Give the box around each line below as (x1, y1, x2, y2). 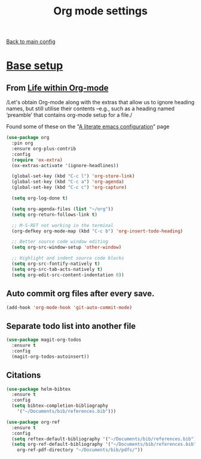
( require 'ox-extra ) (11, 157, 63, 163)
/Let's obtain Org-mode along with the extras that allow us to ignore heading (6, 99, 195, 106)
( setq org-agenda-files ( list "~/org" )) (11, 206, 114, 212)
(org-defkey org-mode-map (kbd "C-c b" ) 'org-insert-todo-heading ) (11, 228, 184, 234)
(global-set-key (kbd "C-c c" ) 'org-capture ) (11, 185, 127, 191)
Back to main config (6, 38, 56, 46)
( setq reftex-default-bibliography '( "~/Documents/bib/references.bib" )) (11, 436, 199, 442)
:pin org (11, 140, 33, 146)
